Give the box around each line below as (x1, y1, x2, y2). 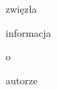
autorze (6, 72, 38, 87)
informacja (6, 25, 51, 40)
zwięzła (6, 1, 37, 16)
